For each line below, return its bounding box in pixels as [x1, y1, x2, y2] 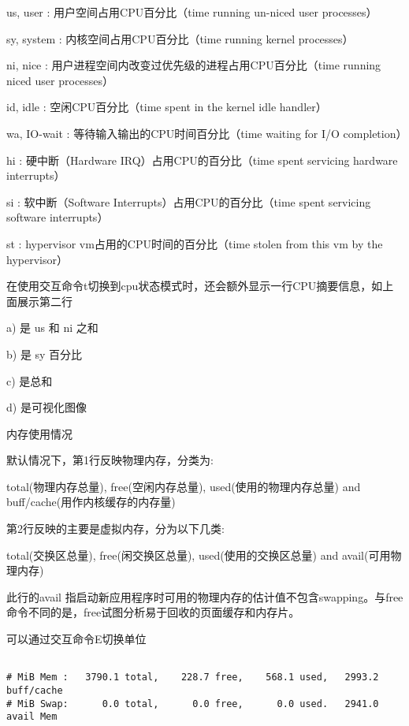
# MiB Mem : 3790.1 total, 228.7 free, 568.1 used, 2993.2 [6, 672, 379, 683]
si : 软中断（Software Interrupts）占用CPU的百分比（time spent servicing [6, 193, 371, 210]
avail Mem [6, 711, 58, 723]
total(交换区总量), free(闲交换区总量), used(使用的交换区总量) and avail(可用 [6, 546, 391, 563]
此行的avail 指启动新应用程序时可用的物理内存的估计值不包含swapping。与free [6, 588, 403, 605]
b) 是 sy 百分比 [6, 345, 83, 362]
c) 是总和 [6, 372, 53, 389]
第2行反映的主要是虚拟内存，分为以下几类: [6, 520, 225, 537]
